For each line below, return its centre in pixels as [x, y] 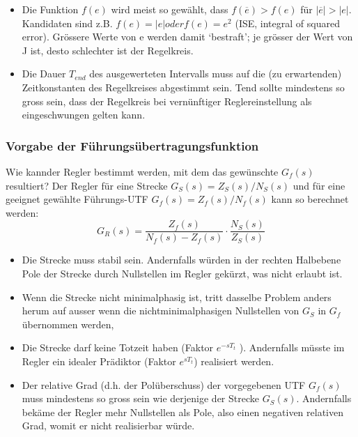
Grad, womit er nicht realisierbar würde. [108, 426]
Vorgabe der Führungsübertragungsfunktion [132, 145]
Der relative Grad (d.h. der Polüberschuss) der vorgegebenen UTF [164, 384]
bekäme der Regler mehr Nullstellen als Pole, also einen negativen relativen [182, 412]
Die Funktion [50, 9]
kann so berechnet [310, 199]
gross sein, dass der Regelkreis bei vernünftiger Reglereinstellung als [167, 101]
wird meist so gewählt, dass [170, 9]
